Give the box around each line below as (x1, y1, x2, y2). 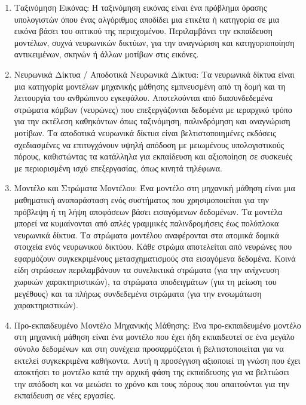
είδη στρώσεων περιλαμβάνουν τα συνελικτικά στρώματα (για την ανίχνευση (14, 263, 279, 276)
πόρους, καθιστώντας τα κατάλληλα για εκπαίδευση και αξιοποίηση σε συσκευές (14, 150, 293, 162)
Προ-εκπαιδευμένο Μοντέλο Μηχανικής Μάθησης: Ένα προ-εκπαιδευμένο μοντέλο (14, 318, 301, 331)
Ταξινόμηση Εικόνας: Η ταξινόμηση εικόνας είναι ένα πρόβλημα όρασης (14, 1, 267, 13)
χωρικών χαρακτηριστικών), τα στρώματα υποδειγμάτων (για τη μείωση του (14, 275, 277, 288)
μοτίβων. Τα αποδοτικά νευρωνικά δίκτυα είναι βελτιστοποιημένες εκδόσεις (14, 126, 276, 139)
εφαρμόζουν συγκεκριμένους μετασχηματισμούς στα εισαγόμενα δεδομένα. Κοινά (14, 251, 296, 264)
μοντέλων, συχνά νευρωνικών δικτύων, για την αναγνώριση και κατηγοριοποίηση (14, 36, 295, 48)
